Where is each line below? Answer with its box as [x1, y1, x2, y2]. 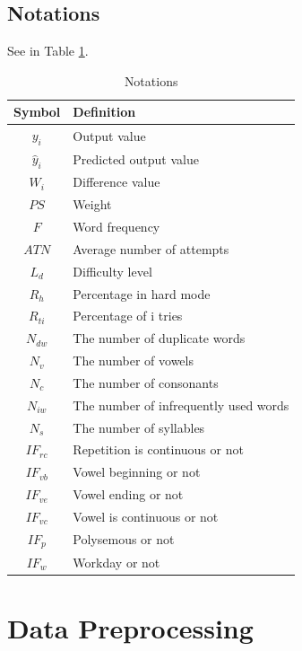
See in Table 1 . [7, 41, 89, 60]
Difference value [73, 172, 160, 191]
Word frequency [73, 217, 160, 236]
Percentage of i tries [73, 306, 183, 325]
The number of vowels [73, 351, 194, 370]
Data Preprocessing [7, 609, 254, 646]
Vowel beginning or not [73, 462, 201, 481]
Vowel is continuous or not [73, 506, 219, 525]
